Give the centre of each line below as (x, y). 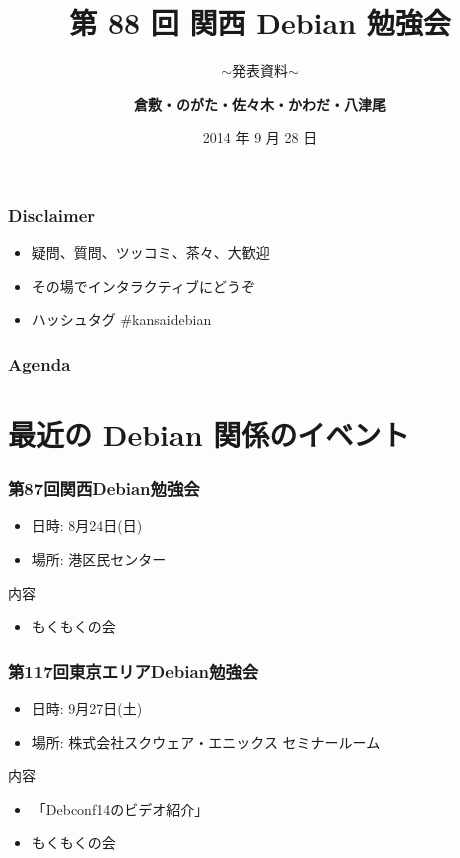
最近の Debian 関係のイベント (209, 434)
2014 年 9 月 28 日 (260, 137)
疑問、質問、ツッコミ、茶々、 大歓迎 (150, 252)
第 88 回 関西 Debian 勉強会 (260, 22)
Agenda (39, 363)
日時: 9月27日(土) (87, 708)
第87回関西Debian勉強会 (104, 488)
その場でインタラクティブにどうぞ (143, 285)
